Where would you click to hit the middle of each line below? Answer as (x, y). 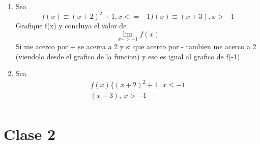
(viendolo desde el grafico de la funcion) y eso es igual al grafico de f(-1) (128, 56)
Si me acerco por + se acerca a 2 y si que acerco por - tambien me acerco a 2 (136, 46)
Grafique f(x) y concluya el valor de (71, 26)
